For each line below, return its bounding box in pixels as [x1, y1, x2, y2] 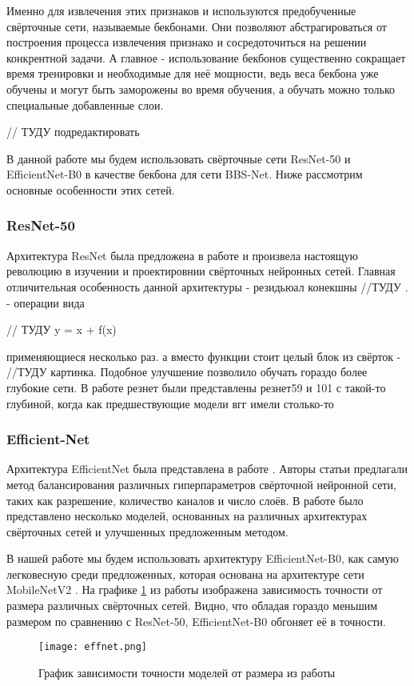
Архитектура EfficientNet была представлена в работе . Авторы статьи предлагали [6, 460, 408, 477]
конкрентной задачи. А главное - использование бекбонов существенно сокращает [6, 49, 406, 66]
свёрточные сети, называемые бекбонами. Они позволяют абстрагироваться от [6, 18, 387, 34]
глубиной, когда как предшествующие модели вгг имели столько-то [6, 395, 334, 411]
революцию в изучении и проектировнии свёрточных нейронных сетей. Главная [6, 263, 396, 279]
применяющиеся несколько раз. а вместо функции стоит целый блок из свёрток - [6, 347, 401, 364]
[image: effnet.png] [38, 641, 148, 653]
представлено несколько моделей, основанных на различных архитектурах [6, 507, 368, 524]
